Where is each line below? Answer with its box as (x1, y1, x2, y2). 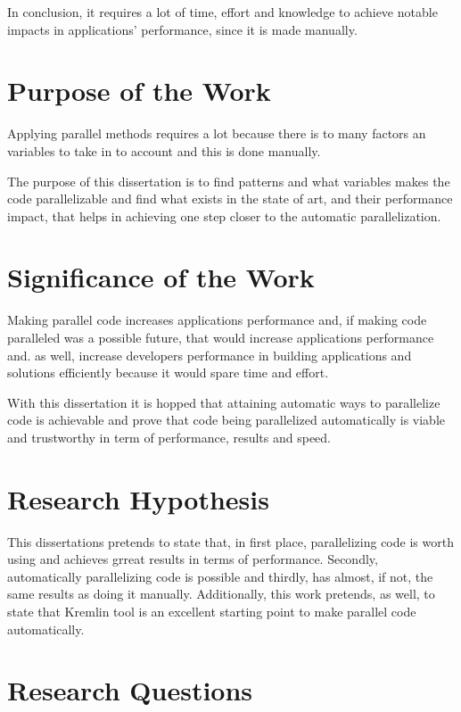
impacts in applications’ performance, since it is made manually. (7, 20, 358, 38)
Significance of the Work (7, 259, 315, 295)
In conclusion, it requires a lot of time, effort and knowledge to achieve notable (7, 3, 438, 21)
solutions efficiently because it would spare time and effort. (7, 363, 329, 382)
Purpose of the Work (7, 72, 271, 109)
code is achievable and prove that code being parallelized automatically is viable (7, 410, 446, 429)
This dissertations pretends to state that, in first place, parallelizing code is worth (7, 532, 454, 551)
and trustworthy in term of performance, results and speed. (7, 427, 332, 446)
